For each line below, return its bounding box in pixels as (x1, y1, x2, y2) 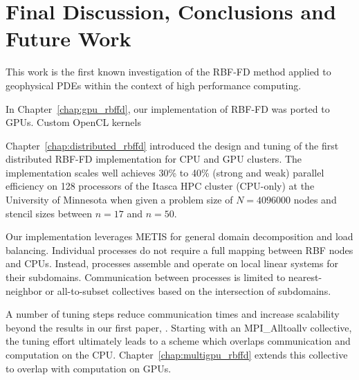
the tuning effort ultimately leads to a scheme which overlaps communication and (6, 334, 351, 348)
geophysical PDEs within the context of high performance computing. (6, 78, 302, 92)
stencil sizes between (6, 206, 93, 220)
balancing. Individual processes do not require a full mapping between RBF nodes (6, 242, 353, 257)
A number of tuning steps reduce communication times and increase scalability (6, 307, 340, 321)
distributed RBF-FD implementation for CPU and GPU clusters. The (6, 152, 302, 166)
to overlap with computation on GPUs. (6, 361, 172, 375)
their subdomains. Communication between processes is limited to (6, 270, 286, 284)
